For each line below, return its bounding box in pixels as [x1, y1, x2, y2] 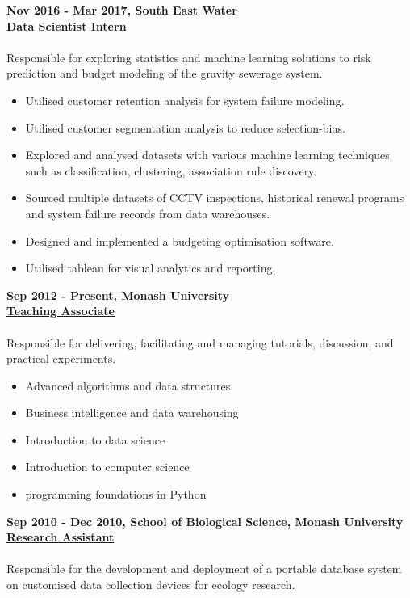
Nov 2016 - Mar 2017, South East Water [6, 2, 237, 18]
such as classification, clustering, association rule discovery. [25, 162, 317, 179]
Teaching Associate [6, 302, 115, 319]
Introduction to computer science [25, 458, 190, 475]
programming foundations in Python [25, 486, 207, 503]
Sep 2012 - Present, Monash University [6, 286, 230, 303]
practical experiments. [6, 350, 116, 367]
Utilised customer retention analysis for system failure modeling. [25, 91, 345, 108]
